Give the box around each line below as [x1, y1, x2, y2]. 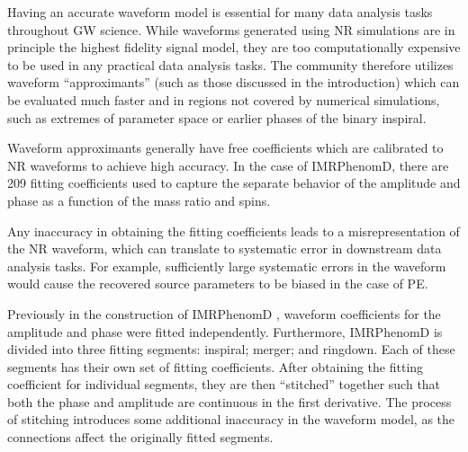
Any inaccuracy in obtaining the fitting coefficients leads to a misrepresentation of [7, 221, 460, 240]
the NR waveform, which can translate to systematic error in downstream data [7, 239, 442, 258]
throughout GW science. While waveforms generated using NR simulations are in [7, 20, 455, 39]
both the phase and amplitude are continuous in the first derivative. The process [7, 392, 452, 411]
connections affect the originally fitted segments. [7, 428, 274, 447]
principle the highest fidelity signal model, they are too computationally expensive [7, 38, 461, 57]
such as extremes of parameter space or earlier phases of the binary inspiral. [7, 108, 427, 127]
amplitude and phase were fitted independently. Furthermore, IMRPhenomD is [7, 322, 443, 341]
